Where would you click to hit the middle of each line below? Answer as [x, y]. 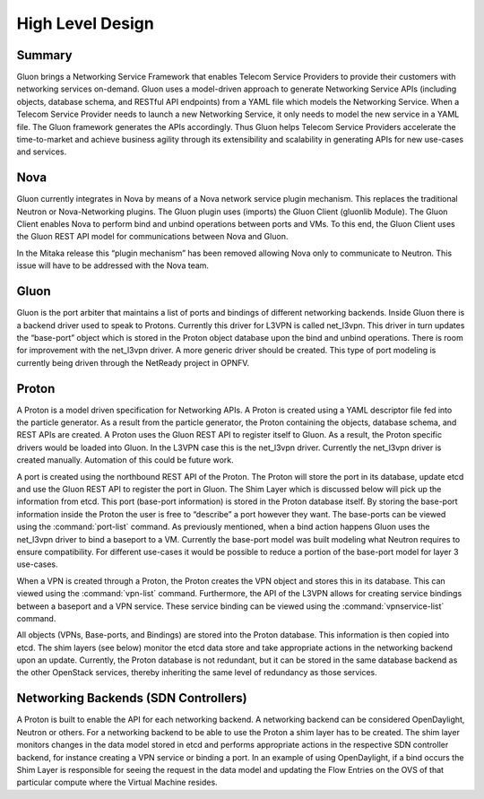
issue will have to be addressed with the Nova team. [113, 265]
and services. [42, 152]
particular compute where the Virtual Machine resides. [117, 782]
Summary [44, 55]
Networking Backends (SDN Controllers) [132, 698]
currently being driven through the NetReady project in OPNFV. [133, 362]
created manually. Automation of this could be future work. [125, 460]
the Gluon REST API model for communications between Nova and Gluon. [152, 237]
